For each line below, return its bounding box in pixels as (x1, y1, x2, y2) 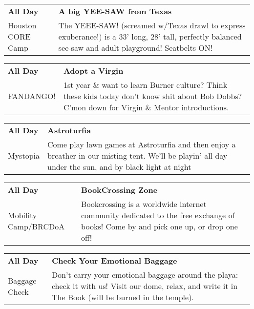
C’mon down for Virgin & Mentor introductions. (63, 102, 229, 113)
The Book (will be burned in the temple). (51, 291, 194, 303)
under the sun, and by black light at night (47, 161, 191, 172)
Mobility (8, 209, 37, 221)
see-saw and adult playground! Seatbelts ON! (58, 42, 213, 53)
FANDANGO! (8, 90, 56, 102)
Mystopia (8, 150, 40, 161)
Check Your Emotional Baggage (51, 255, 177, 266)
